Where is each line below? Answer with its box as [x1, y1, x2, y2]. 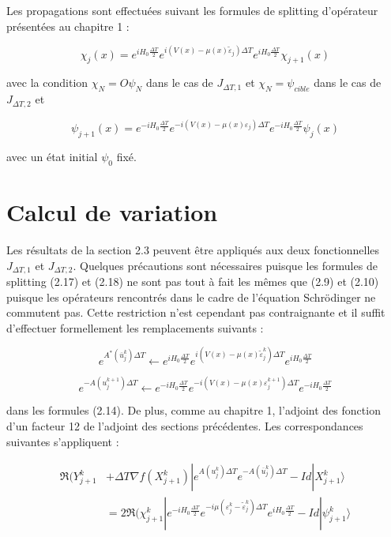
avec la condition [6, 74, 88, 91]
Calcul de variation [6, 196, 218, 228]
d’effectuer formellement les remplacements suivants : [6, 319, 264, 336]
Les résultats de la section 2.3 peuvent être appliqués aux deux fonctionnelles [6, 241, 380, 257]
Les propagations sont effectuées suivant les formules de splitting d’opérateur [6, 2, 378, 18]
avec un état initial [6, 148, 98, 165]
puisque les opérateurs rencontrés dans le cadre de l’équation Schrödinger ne [6, 288, 376, 305]
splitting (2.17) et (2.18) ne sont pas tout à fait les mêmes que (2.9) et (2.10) [6, 273, 379, 289]
